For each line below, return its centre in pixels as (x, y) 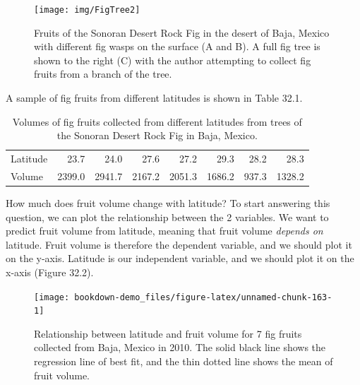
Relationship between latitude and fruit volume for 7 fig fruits (168, 333)
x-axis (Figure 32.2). (50, 272)
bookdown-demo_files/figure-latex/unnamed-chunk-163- (203, 297)
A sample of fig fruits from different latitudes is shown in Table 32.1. (154, 98)
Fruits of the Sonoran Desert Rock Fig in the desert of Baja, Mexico (182, 32)
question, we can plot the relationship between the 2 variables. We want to (167, 217)
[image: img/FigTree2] (87, 10)
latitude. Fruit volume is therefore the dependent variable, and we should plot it (179, 244)
